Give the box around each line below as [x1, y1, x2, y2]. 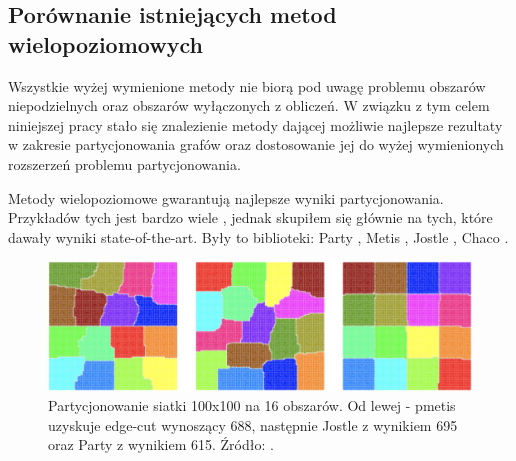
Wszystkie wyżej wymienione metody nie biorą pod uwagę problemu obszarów [8, 75, 486, 96]
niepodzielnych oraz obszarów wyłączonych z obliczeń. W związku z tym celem [8, 95, 490, 116]
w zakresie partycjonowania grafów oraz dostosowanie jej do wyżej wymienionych [8, 134, 504, 155]
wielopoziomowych [8, 28, 203, 59]
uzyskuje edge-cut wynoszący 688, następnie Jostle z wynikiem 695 [48, 414, 458, 435]
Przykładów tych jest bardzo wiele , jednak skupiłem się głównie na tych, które [8, 207, 493, 228]
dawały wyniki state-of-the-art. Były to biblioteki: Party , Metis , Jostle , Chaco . [8, 226, 509, 247]
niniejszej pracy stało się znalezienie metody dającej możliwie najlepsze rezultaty [8, 114, 503, 135]
